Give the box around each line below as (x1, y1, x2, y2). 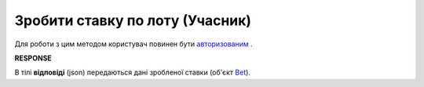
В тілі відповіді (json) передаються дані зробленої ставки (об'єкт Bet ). (14, 67, 251, 78)
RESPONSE (14, 53, 53, 63)
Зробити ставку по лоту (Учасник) (14, 12, 251, 29)
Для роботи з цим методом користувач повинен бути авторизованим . (14, 39, 253, 49)
